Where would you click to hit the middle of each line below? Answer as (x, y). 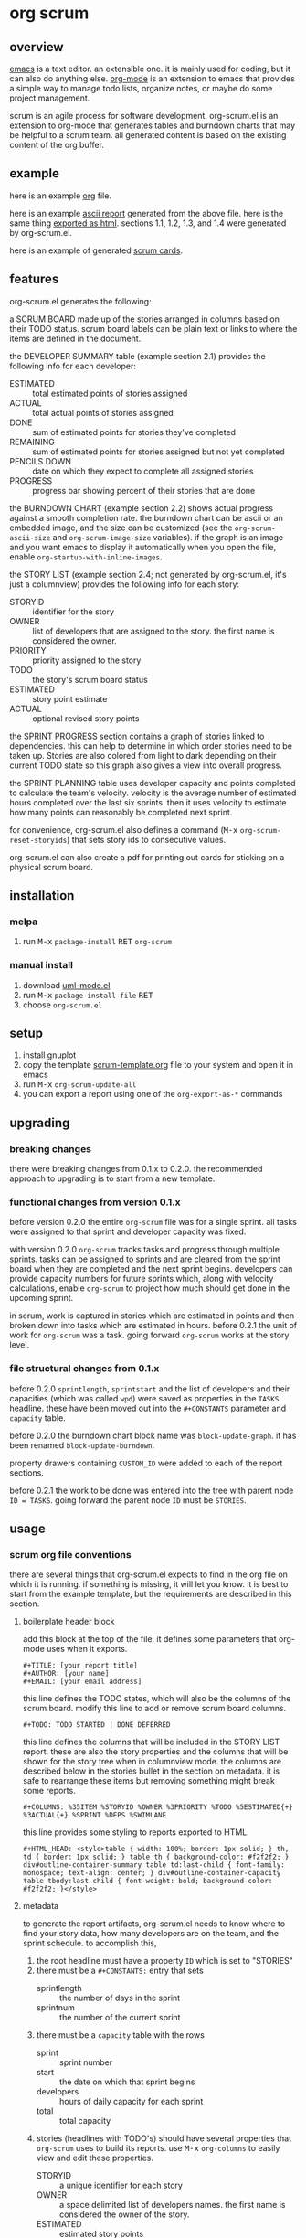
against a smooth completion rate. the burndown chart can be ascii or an (146, 517)
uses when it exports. (87, 1649)
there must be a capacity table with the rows (121, 2035)
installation (42, 895)
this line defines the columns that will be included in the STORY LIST (151, 1742)
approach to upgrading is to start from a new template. (112, 1178)
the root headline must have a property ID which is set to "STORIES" (165, 1961)
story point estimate (70, 698)
